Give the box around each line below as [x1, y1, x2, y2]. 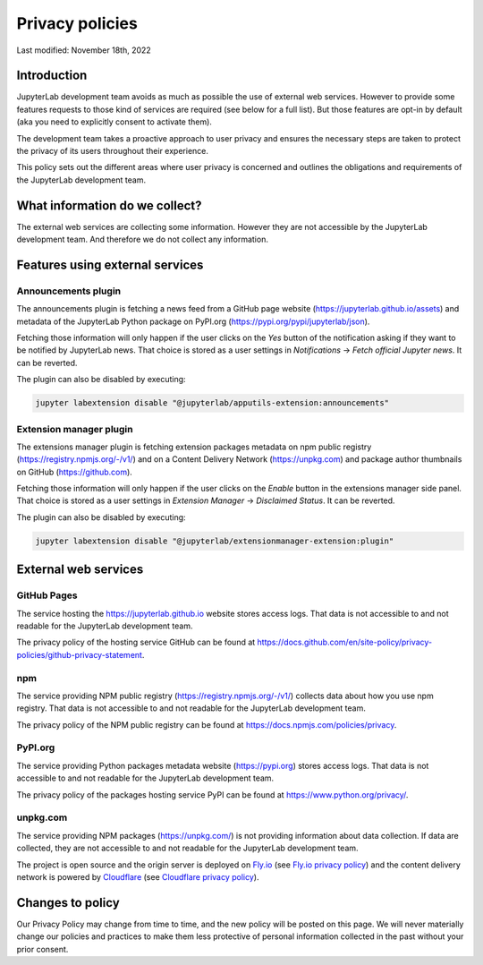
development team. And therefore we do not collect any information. [16, 234, 268, 245]
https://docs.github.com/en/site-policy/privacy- [257, 636, 433, 648]
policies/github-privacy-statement [16, 649, 143, 660]
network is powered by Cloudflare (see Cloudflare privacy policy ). [16, 871, 259, 882]
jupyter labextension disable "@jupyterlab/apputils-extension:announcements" [35, 398, 389, 408]
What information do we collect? [16, 198, 202, 213]
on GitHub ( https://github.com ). [16, 466, 133, 477]
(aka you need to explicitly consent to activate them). [16, 116, 212, 127]
